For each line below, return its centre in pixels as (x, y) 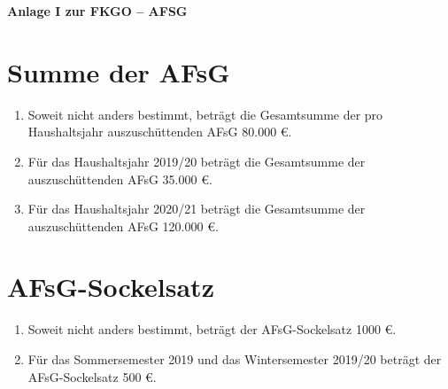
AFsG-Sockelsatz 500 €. (92, 376)
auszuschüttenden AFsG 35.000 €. (120, 179)
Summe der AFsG (119, 71)
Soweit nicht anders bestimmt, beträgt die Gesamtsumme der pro (205, 114)
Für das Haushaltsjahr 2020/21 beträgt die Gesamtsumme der (197, 209)
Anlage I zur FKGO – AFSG (97, 11)
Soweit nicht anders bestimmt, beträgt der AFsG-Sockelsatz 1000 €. (212, 329)
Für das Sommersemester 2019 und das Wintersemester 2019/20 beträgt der (235, 359)
